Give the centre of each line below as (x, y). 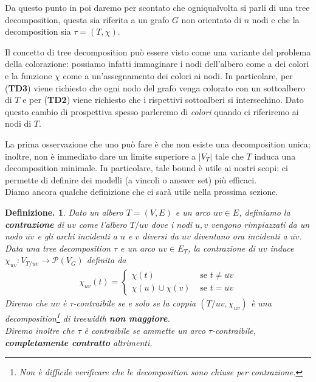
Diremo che (26, 302)
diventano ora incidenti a (240, 236)
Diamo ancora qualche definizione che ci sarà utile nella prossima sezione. (142, 192)
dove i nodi (172, 224)
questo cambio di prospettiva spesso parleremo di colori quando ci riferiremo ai (152, 111)
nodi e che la (276, 19)
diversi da (160, 236)
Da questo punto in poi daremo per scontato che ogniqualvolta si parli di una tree (157, 7)
